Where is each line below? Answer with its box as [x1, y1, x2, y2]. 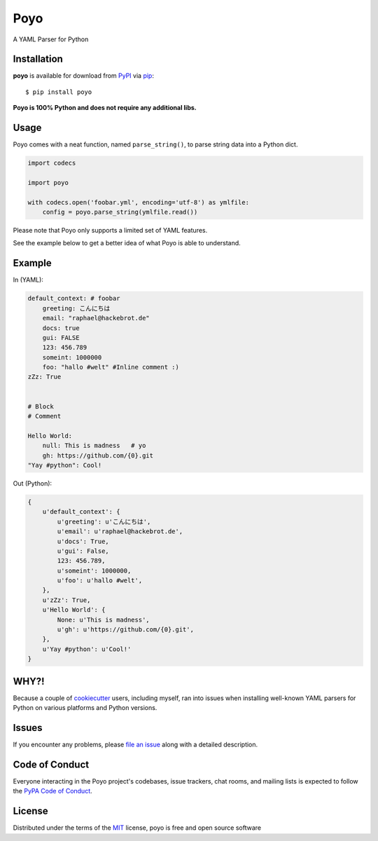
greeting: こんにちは [42, 304, 111, 312]
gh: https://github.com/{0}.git [42, 451, 154, 459]
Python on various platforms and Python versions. [13, 704, 157, 712]
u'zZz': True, [42, 596, 91, 604]
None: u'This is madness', [57, 615, 150, 624]
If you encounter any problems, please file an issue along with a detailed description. [13, 740, 258, 748]
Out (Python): [13, 479, 52, 487]
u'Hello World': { [42, 606, 106, 614]
